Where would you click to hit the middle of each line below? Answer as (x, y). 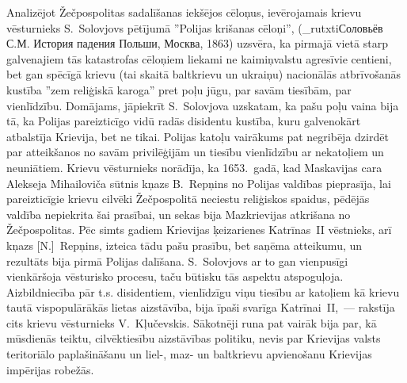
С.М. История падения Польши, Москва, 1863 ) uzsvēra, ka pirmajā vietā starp (197, 43)
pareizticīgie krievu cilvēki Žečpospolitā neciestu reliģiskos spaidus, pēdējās (188, 199)
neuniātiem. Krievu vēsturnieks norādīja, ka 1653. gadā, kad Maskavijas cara (194, 167)
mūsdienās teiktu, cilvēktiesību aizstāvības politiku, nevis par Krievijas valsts (194, 338)
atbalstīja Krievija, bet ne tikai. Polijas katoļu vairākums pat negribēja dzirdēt (198, 136)
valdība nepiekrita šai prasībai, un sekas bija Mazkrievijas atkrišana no (179, 214)
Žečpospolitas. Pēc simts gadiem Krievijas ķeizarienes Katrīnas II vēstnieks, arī (199, 230)
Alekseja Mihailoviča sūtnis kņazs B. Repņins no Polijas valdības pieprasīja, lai (199, 183)
